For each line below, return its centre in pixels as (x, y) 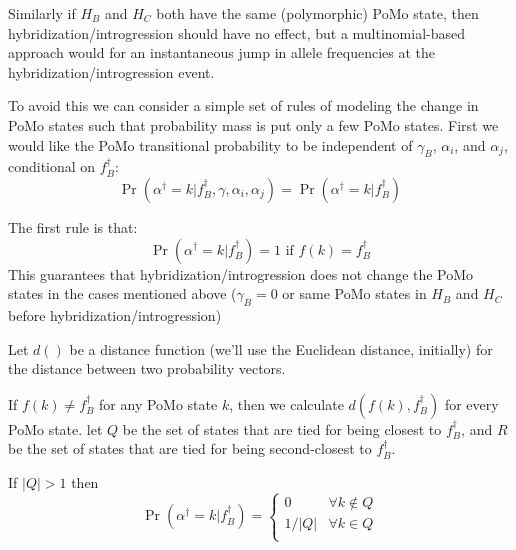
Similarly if (42, 13)
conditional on (52, 166)
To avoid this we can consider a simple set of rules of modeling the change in (243, 105)
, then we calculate (286, 403)
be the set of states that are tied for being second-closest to (190, 448)
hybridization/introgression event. (111, 71)
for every (471, 403)
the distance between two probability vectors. (147, 368)
